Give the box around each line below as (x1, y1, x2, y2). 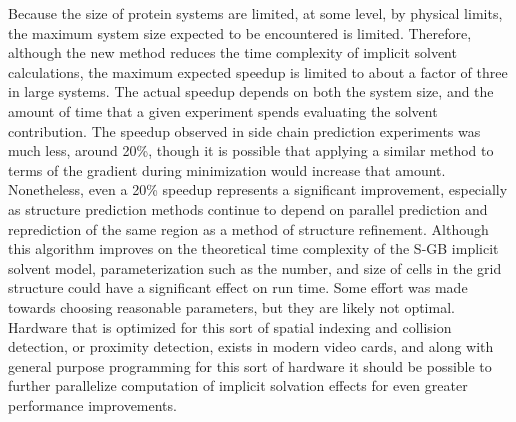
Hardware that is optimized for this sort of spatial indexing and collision (8, 316, 452, 337)
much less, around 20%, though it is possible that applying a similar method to (8, 140, 494, 161)
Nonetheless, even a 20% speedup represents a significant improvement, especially (8, 179, 508, 200)
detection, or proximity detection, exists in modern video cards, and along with (8, 336, 494, 357)
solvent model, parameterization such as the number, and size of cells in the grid (8, 257, 502, 278)
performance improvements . (8, 394, 177, 415)
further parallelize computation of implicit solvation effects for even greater (8, 375, 468, 396)
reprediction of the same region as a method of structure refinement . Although (8, 218, 489, 239)
